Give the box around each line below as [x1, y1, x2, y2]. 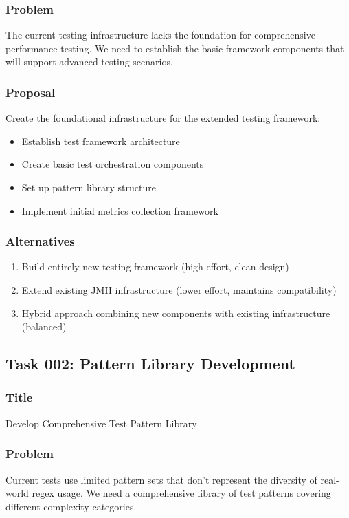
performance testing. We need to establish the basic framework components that [5, 41, 344, 55]
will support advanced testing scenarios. [5, 54, 173, 69]
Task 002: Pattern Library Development [5, 353, 295, 374]
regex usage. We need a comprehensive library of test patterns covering [32, 486, 331, 500]
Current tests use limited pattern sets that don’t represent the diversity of [5, 472, 317, 486]
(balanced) [21, 319, 67, 334]
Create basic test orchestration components [21, 157, 204, 171]
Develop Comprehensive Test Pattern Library [5, 416, 197, 430]
